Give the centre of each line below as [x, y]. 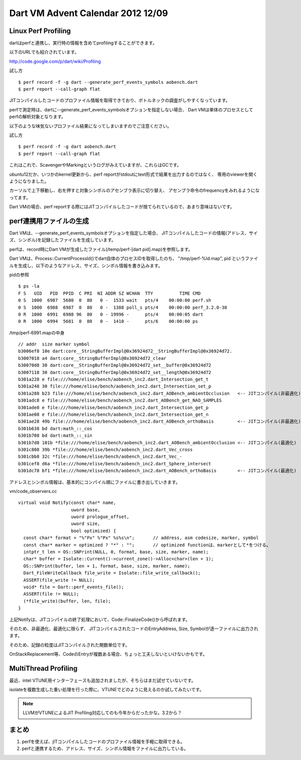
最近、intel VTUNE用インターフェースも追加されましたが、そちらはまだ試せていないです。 [103, 680]
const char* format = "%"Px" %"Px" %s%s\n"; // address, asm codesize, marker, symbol [141, 538]
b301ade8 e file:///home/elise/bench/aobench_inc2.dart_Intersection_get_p [113, 407]
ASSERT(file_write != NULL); [59, 580]
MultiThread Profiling [43, 668]
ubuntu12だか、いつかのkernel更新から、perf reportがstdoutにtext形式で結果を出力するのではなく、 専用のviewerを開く [133, 174]
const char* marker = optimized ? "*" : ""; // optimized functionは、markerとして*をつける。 [147, 545]
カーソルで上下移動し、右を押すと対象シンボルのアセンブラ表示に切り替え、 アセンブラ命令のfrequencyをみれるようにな [134, 190]
